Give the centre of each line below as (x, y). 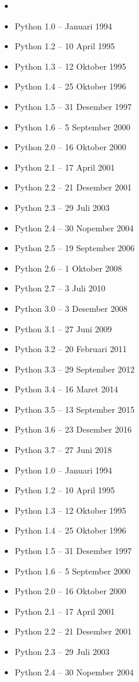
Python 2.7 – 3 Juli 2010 (60, 288)
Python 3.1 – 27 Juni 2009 (63, 328)
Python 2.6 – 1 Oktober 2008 (68, 268)
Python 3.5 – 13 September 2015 (75, 409)
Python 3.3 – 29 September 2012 (75, 369)
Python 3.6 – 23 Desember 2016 (73, 429)
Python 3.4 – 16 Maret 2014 (66, 389)
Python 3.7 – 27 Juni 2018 (63, 450)
